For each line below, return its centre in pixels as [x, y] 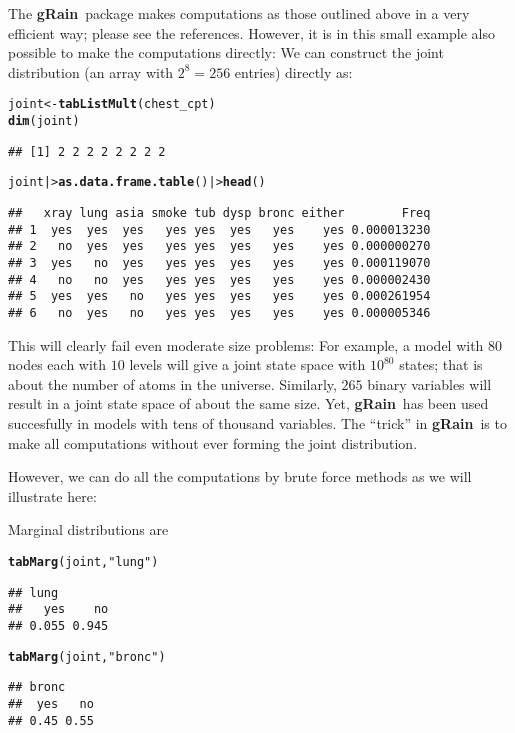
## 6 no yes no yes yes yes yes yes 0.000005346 [219, 312]
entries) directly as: [293, 71]
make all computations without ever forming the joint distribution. [213, 442]
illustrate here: [52, 495]
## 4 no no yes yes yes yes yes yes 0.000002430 [219, 279]
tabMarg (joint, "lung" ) [83, 561]
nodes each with [57, 364]
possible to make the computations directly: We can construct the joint [226, 52]
